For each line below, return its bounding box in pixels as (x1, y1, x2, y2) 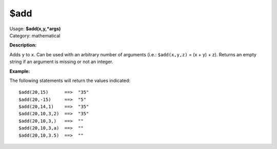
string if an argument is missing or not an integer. (9, 59, 113, 65)
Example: (9, 68, 30, 74)
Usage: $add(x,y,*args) (9, 26, 61, 32)
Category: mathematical (9, 32, 61, 38)
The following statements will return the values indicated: (9, 77, 131, 83)
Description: (9, 42, 37, 48)
